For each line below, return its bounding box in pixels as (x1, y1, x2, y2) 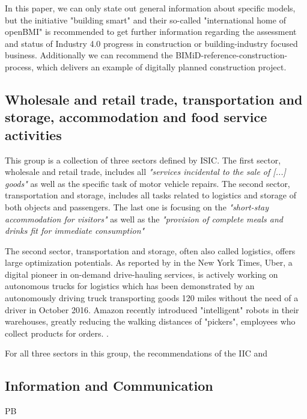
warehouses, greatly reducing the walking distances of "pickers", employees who (5, 315, 296, 328)
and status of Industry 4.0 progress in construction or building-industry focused (5, 37, 298, 49)
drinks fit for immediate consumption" (5, 224, 145, 237)
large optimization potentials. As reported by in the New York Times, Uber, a (5, 256, 293, 269)
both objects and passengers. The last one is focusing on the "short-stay (5, 200, 269, 213)
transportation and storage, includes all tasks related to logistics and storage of (5, 189, 296, 201)
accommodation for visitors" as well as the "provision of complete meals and (5, 212, 283, 225)
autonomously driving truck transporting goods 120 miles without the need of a (5, 292, 299, 304)
